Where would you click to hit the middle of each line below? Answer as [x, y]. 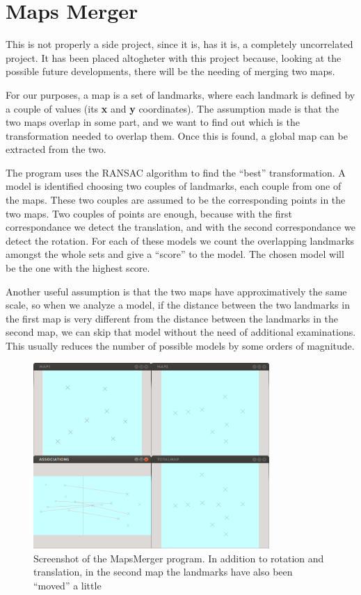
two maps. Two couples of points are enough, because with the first [149, 213]
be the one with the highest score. [78, 268]
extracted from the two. [56, 149]
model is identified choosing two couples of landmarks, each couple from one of [174, 186]
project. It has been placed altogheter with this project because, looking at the [174, 57]
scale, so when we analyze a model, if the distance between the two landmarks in [178, 305]
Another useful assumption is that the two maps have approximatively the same [176, 291]
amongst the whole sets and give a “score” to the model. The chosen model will [175, 254]
